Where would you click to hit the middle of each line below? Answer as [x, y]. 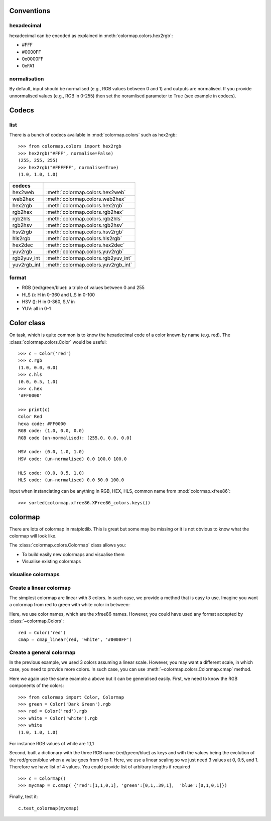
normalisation [27, 79]
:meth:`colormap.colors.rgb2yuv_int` [89, 258]
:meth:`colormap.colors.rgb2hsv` [85, 225]
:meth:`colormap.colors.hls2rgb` [84, 238]
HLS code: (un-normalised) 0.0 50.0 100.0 [71, 480]
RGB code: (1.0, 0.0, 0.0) [51, 431]
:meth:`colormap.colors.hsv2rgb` [85, 232]
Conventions [30, 11]
